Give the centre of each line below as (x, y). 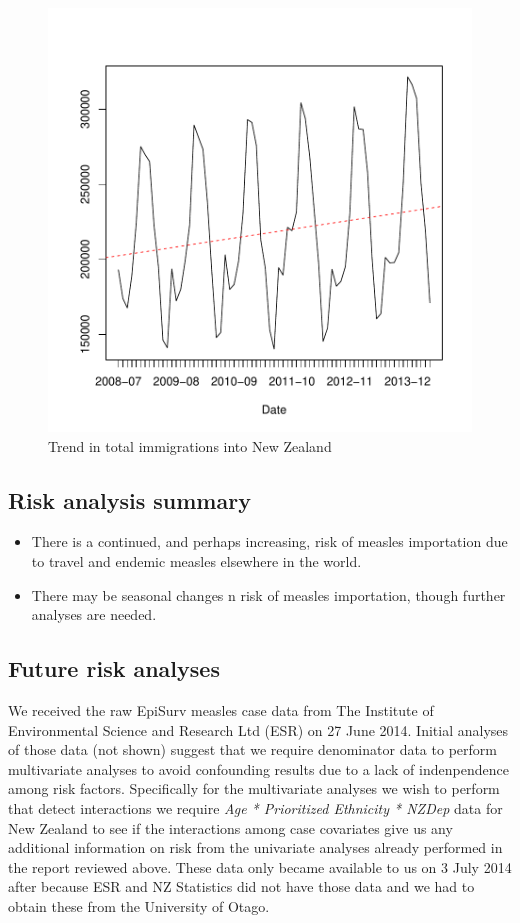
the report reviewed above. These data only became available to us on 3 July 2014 (260, 866)
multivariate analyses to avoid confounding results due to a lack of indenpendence (258, 768)
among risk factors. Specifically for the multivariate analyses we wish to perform (254, 788)
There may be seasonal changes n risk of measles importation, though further (268, 594)
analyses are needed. (94, 614)
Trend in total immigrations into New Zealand (190, 445)
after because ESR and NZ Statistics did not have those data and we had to (241, 886)
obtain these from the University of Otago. (139, 905)
